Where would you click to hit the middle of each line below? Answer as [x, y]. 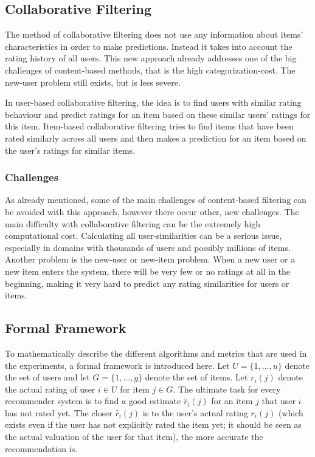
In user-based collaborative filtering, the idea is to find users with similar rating [153, 102]
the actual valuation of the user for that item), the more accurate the [134, 437]
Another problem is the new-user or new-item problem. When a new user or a [150, 259]
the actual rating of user [50, 389]
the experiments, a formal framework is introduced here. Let [117, 365]
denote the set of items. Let [196, 377]
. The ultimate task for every [227, 389]
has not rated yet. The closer [59, 412]
